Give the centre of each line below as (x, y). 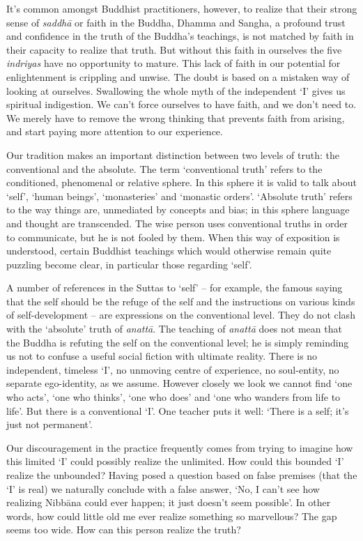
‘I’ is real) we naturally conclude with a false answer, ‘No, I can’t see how (163, 488)
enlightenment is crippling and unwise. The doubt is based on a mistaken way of (178, 76)
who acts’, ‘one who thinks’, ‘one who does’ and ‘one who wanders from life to (173, 397)
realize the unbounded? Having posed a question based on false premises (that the (182, 475)
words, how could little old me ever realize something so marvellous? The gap (172, 516)
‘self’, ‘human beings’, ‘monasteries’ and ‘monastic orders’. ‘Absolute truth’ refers (179, 196)
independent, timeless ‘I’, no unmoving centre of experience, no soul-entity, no (173, 369)
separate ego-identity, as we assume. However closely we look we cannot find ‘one (179, 383)
